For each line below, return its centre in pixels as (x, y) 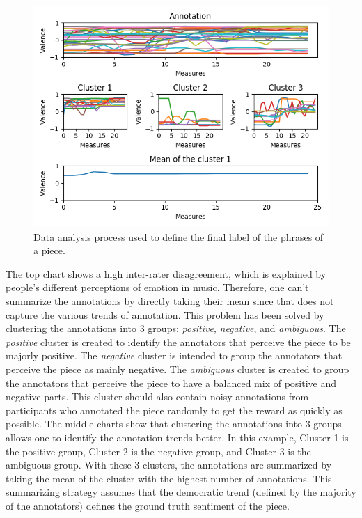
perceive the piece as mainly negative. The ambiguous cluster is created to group (178, 369)
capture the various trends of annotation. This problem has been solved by (165, 314)
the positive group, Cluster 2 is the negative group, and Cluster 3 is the (158, 451)
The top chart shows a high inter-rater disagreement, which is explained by (166, 273)
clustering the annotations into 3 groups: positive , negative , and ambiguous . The (176, 328)
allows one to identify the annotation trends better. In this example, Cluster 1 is (177, 437)
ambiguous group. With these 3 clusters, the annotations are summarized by (169, 465)
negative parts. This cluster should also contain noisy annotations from (157, 397)
